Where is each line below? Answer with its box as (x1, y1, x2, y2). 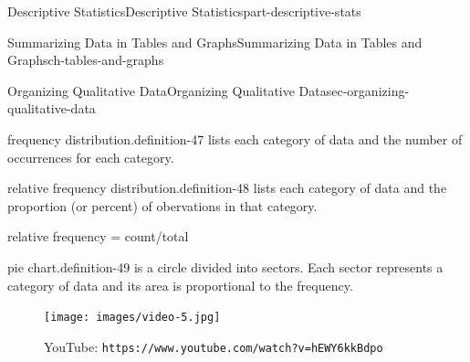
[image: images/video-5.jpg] (44, 311, 221, 325)
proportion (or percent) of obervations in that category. (7, 196, 318, 215)
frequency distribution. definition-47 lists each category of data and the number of (7, 129, 463, 148)
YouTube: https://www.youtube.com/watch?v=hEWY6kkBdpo (44, 336, 383, 356)
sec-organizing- (326, 80, 410, 100)
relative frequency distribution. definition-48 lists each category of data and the (7, 178, 447, 197)
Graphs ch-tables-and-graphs (7, 50, 164, 69)
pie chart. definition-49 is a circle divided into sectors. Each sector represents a (7, 257, 444, 276)
